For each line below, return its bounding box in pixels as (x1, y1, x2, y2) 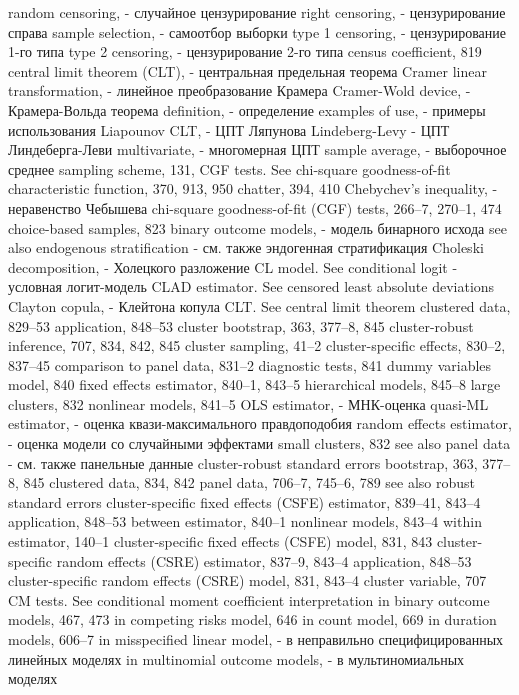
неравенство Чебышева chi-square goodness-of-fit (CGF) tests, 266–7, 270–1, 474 (8, 197, 502, 218)
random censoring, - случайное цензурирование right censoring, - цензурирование (8, 2, 506, 22)
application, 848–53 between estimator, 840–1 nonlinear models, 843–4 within (8, 511, 482, 532)
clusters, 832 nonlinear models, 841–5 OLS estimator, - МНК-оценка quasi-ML (8, 393, 489, 414)
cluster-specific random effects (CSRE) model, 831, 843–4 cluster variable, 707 (8, 570, 487, 591)
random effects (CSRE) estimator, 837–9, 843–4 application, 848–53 (56, 550, 472, 571)
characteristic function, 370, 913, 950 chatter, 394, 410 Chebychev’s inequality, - (8, 178, 498, 199)
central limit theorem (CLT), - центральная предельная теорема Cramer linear (8, 60, 487, 81)
